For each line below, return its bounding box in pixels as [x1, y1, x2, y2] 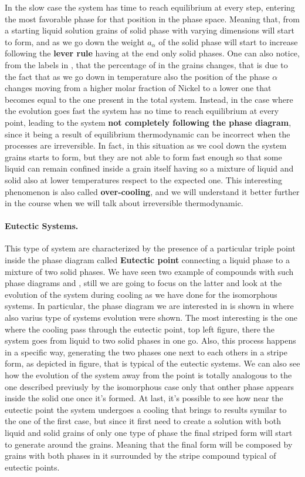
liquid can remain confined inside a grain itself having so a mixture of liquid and [5, 162, 294, 174]
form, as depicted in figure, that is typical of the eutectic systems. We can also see [5, 357, 300, 369]
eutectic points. [5, 461, 60, 473]
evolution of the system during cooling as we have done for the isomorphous [5, 288, 277, 300]
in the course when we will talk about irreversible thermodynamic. [5, 197, 243, 209]
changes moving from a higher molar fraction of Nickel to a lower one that [5, 82, 272, 94]
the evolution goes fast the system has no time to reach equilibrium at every [5, 105, 279, 117]
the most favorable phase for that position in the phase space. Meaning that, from [5, 12, 300, 25]
